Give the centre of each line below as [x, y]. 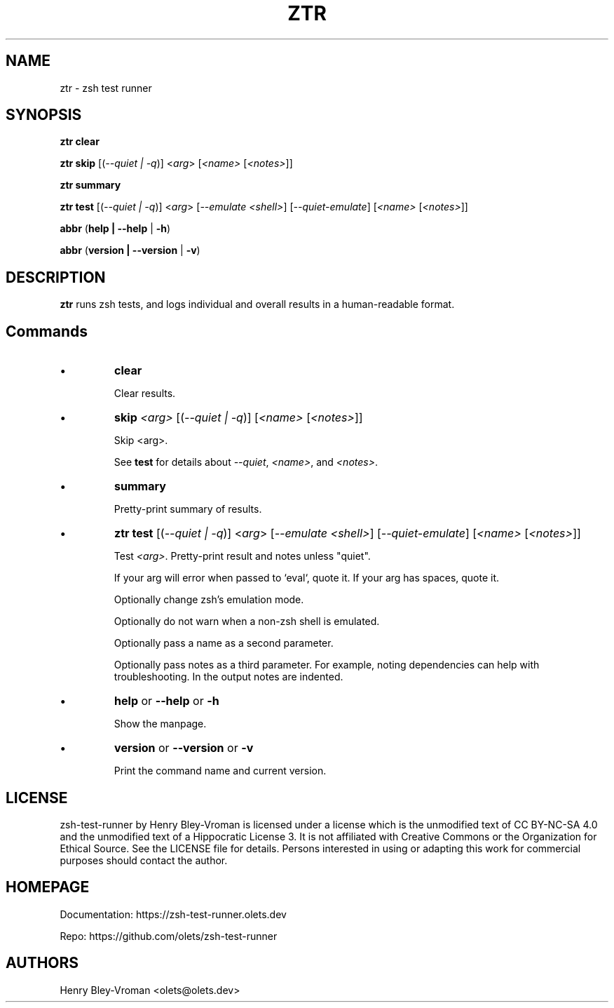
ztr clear [80, 142]
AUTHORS [42, 963]
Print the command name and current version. [220, 771]
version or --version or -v [184, 748]
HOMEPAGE [48, 887]
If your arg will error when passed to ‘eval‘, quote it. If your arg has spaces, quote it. [307, 578]
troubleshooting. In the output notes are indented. [228, 677]
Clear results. [145, 394]
